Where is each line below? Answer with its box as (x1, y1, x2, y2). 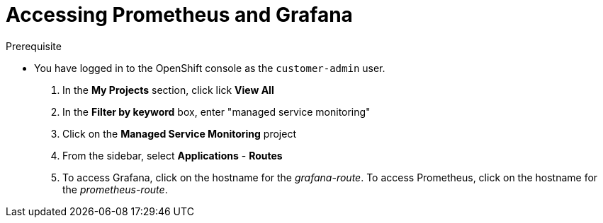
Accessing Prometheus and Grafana (6, 3, 353, 27)
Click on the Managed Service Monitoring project (62, 127, 296, 140)
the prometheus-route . (62, 183, 168, 195)
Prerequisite (6, 40, 62, 52)
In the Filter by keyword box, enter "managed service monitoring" (62, 105, 371, 118)
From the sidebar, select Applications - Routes (62, 149, 283, 162)
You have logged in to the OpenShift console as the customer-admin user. (34, 61, 385, 74)
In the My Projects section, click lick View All (62, 83, 274, 96)
